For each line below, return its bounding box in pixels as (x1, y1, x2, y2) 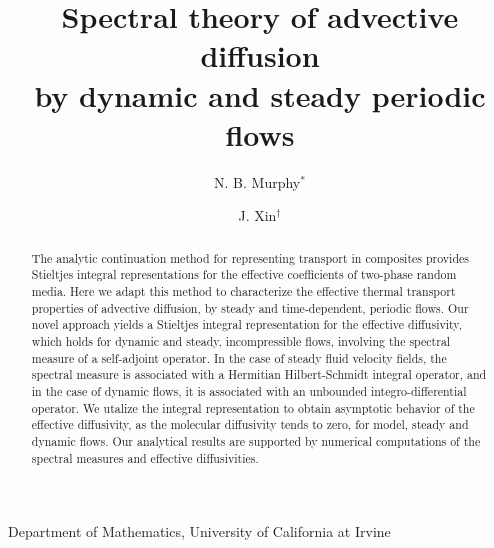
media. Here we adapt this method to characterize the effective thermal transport (31, 282, 456, 299)
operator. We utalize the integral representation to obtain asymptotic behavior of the (31, 399, 475, 416)
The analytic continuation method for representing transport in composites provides (31, 249, 470, 266)
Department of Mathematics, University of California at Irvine (8, 521, 391, 542)
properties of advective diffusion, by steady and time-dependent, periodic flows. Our (31, 299, 469, 316)
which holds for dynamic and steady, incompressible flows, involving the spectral (31, 332, 451, 349)
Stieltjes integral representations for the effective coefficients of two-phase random (31, 266, 457, 283)
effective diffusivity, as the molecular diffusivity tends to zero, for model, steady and (31, 416, 469, 433)
